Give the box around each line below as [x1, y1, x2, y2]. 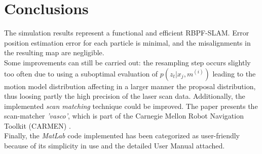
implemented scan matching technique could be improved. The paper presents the [4, 100, 258, 111]
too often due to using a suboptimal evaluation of [4, 68, 158, 79]
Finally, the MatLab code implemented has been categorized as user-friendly [4, 130, 240, 141]
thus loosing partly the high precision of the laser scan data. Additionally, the [4, 91, 245, 101]
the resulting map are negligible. [4, 47, 104, 58]
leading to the [212, 68, 256, 79]
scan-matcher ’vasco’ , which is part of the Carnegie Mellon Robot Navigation [4, 110, 244, 121]
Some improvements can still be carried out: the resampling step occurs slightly [4, 57, 251, 67]
